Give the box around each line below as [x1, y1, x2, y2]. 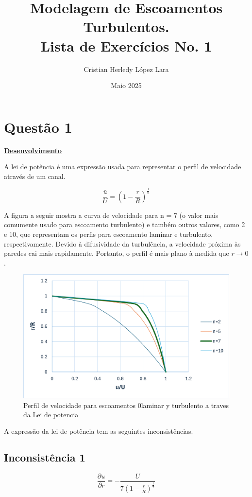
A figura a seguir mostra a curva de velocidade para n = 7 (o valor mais [4, 210, 218, 220]
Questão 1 [4, 117, 72, 137]
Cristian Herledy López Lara [84, 64, 169, 74]
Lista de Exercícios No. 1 [40, 35, 212, 55]
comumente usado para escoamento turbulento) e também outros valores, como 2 [4, 219, 245, 230]
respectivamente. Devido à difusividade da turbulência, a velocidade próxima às [4, 238, 241, 248]
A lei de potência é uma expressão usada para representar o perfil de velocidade [4, 161, 241, 172]
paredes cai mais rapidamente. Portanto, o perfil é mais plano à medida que [4, 248, 229, 258]
